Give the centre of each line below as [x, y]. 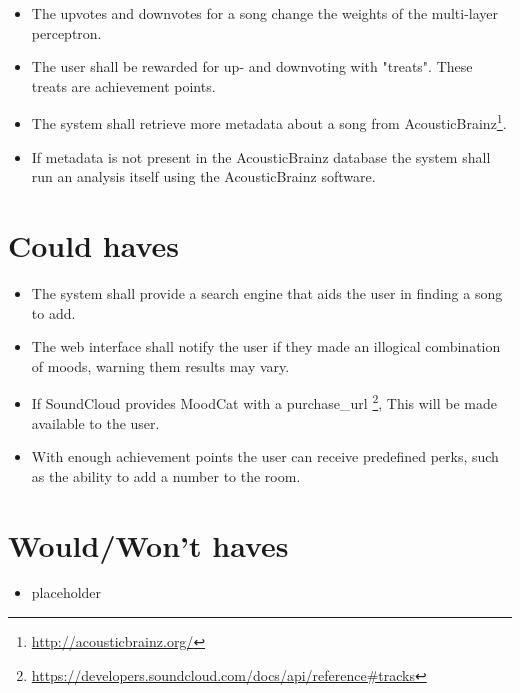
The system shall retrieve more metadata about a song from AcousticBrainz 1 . [269, 122]
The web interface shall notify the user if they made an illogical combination [266, 346]
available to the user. [95, 422]
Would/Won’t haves [148, 544]
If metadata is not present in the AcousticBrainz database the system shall [261, 156]
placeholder [66, 592]
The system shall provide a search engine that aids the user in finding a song [267, 292]
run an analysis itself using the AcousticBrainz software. [203, 176]
